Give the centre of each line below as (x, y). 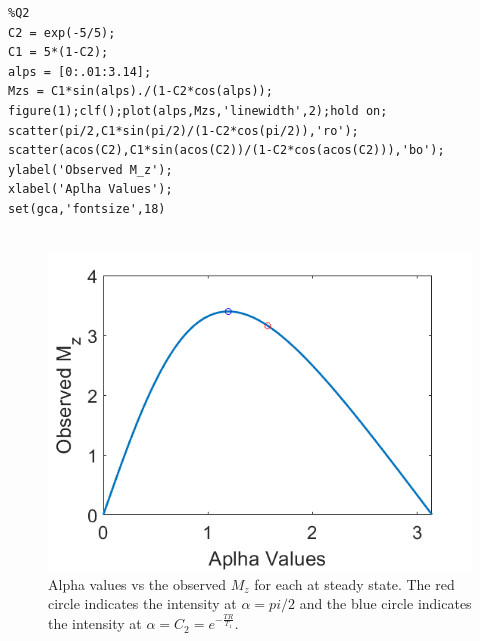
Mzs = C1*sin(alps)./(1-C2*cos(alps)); (140, 91)
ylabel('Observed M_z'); (90, 169)
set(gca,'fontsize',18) (87, 208)
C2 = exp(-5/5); (62, 32)
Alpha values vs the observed (137, 583)
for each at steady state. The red (354, 583)
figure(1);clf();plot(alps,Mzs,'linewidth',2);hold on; (198, 110)
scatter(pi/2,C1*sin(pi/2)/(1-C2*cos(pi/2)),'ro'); (183, 130)
